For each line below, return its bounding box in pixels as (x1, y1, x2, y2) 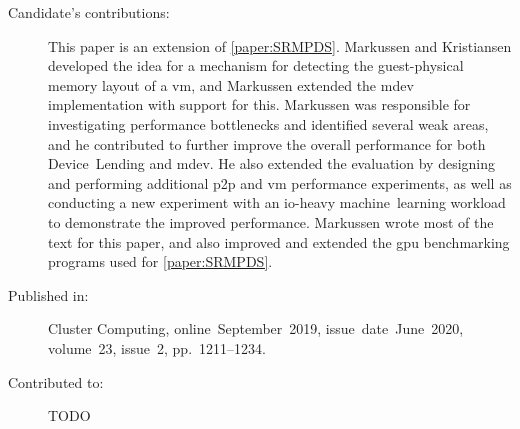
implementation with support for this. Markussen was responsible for (48, 94, 471, 115)
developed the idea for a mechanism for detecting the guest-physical (48, 55, 464, 76)
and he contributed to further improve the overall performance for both (48, 133, 486, 154)
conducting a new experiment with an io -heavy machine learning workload (48, 192, 506, 213)
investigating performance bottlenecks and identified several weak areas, (48, 113, 489, 134)
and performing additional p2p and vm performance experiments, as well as (48, 172, 512, 193)
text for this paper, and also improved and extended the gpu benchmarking (48, 231, 510, 252)
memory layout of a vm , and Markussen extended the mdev (48, 74, 414, 95)
